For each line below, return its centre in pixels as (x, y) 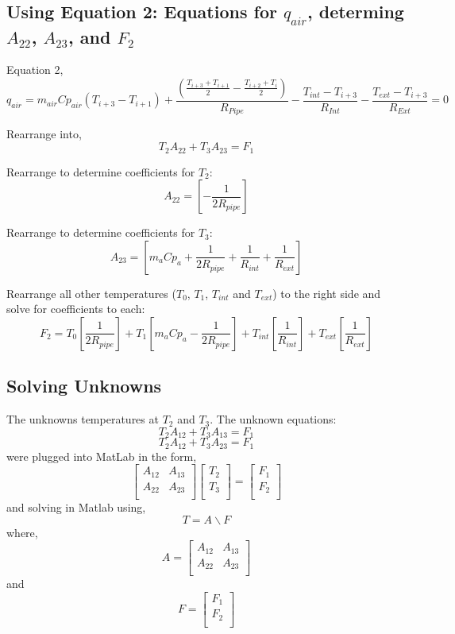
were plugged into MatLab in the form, (102, 456)
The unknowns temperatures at (83, 419)
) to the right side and (327, 293)
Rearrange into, (44, 134)
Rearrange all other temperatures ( (91, 293)
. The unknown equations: (273, 419)
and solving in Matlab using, (76, 507)
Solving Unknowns (84, 386)
